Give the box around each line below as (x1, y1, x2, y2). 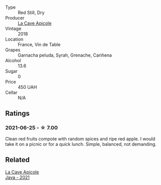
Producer (5, 15, 25, 21)
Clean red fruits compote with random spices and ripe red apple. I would (5, 135, 155, 142)
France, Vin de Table (18, 42, 61, 47)
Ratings (5, 109, 30, 118)
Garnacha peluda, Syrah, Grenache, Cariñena (18, 52, 112, 58)
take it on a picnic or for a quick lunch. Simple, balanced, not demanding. (5, 141, 157, 147)
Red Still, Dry (18, 10, 45, 16)
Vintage (5, 26, 22, 32)
